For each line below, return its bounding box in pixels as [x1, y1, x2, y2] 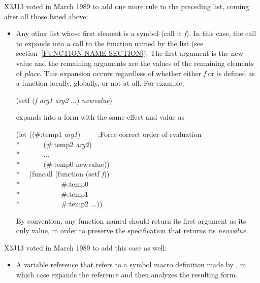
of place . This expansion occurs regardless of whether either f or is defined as [16, 67, 255, 78]
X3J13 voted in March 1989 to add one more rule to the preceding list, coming [4, 1, 249, 11]
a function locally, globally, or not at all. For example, [16, 78, 184, 88]
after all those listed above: [4, 11, 88, 21]
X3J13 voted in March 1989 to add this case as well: [4, 242, 167, 253]
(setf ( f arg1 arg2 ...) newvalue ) [16, 94, 113, 105]
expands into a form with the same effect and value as [16, 112, 184, 122]
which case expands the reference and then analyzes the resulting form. [16, 269, 238, 280]
